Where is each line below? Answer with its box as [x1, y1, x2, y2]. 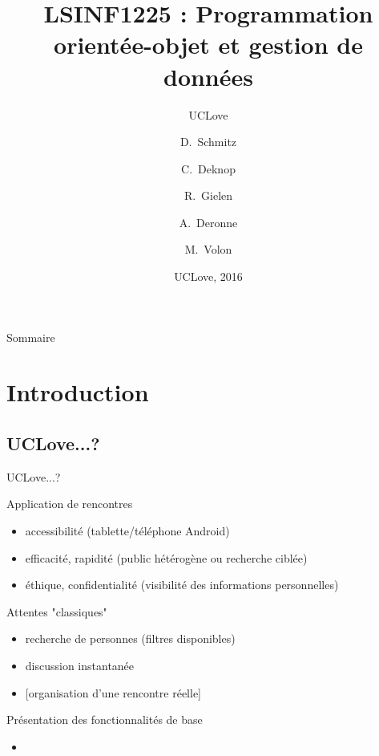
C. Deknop [181, 160, 236, 177]
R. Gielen [183, 187, 233, 204]
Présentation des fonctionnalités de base [6, 711, 203, 728]
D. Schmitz [179, 133, 237, 150]
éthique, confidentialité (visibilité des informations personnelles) [25, 576, 339, 593]
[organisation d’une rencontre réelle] [25, 684, 201, 701]
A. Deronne [179, 213, 238, 230]
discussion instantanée [25, 656, 135, 673]
